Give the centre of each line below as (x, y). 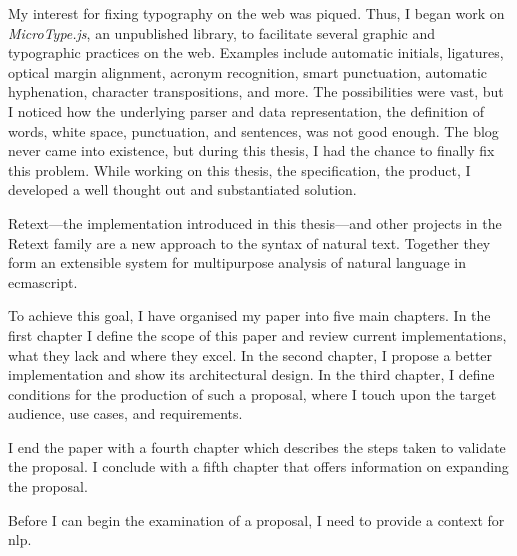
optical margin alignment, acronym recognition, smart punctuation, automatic (247, 71)
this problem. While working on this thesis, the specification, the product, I (239, 169)
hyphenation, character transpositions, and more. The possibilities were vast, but (256, 91)
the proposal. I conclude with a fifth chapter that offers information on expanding (258, 466)
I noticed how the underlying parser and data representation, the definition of (246, 110)
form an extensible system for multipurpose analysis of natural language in (237, 262)
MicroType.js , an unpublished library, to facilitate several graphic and (222, 32)
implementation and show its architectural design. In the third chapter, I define (251, 374)
